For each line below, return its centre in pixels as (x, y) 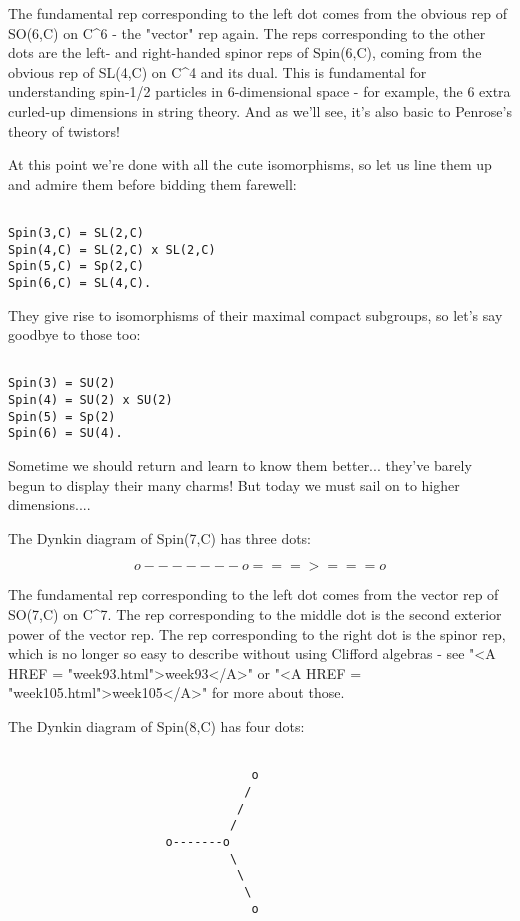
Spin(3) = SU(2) (62, 383)
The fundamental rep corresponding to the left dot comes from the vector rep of (253, 594)
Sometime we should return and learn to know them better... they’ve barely (240, 465)
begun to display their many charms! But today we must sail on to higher (234, 484)
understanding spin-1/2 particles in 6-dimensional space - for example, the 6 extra (259, 91)
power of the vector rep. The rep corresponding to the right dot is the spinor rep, (257, 633)
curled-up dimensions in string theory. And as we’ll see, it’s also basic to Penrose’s (260, 110)
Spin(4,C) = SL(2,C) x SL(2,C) (112, 249)
